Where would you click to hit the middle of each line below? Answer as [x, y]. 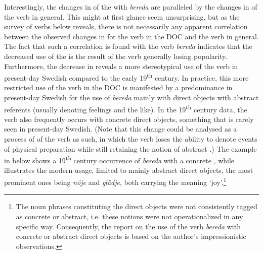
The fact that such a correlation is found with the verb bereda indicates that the [128, 46]
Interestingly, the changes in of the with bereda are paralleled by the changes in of [131, 7]
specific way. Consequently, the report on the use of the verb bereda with [128, 226]
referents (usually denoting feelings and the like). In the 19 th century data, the [126, 108]
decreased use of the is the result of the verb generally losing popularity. [116, 56]
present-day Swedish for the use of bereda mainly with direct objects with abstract [131, 97]
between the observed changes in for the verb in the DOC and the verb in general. [131, 36]
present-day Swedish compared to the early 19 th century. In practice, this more [126, 77]
